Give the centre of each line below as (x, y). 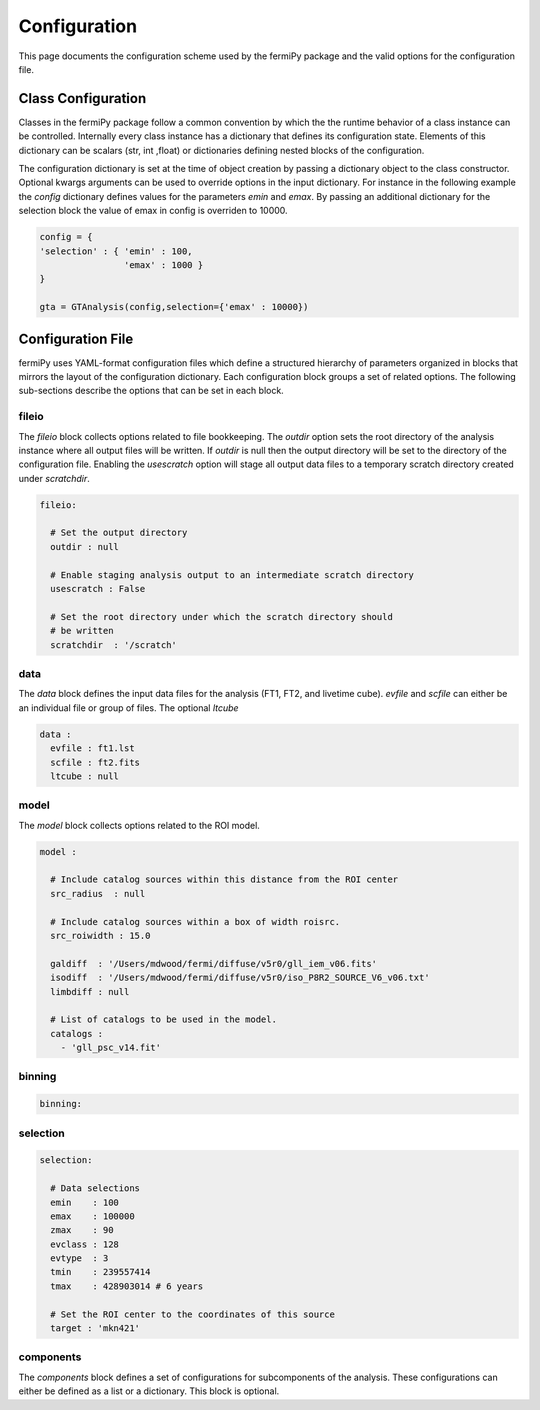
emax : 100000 (92, 1216)
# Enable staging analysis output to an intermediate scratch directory (232, 574)
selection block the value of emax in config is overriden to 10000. (153, 211)
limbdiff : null (90, 991)
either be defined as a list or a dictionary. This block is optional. (149, 1391)
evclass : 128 (85, 1244)
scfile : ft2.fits (95, 762)
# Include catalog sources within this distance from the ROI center (224, 879)
